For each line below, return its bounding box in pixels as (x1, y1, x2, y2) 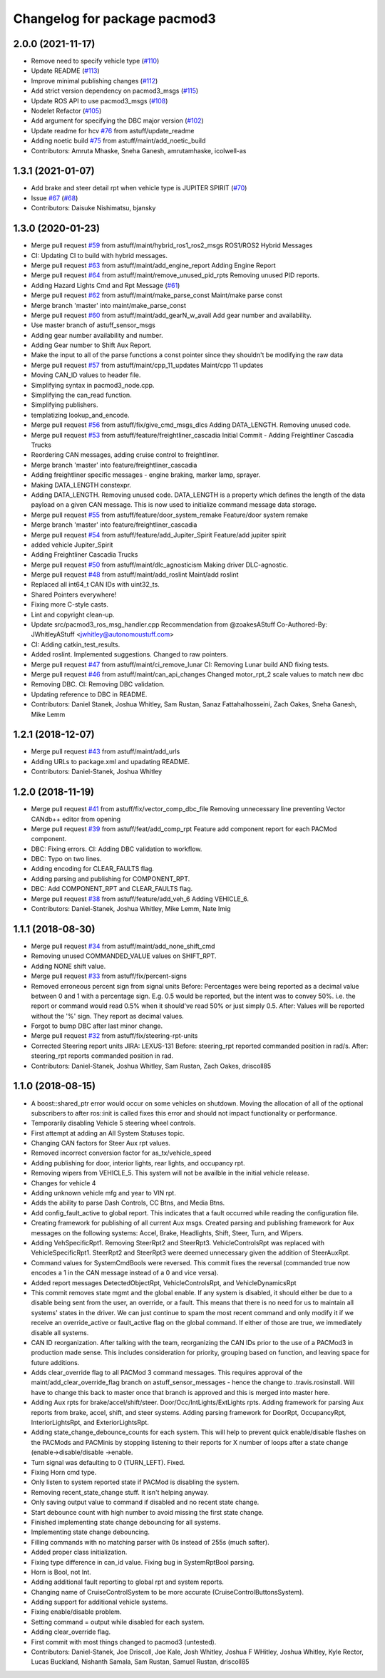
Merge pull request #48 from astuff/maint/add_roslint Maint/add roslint (31, 570, 239, 579)
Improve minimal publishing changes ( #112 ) (31, 76, 158, 85)
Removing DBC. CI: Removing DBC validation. (31, 680, 165, 689)
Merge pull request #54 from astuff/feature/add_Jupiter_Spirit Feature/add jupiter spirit (31, 530, 287, 539)
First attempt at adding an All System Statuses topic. (31, 1128, 185, 1137)
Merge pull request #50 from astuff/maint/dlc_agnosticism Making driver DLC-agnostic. (31, 560, 289, 569)
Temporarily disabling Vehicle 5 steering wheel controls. (31, 1119, 196, 1128)
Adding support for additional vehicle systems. (31, 1597, 168, 1607)
